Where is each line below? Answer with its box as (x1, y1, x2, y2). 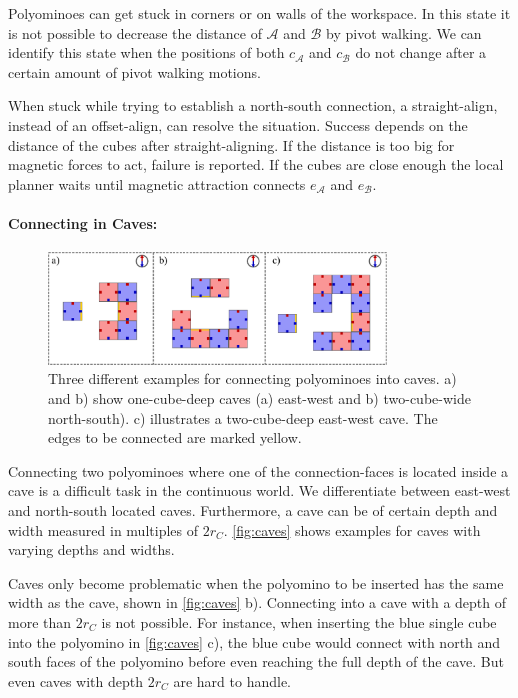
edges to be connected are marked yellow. (48, 427, 302, 448)
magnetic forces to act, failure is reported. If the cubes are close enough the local (8, 154, 504, 175)
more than (8, 611, 72, 632)
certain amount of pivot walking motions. (8, 61, 261, 82)
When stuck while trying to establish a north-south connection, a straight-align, (8, 95, 498, 116)
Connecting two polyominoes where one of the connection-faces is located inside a (8, 460, 509, 481)
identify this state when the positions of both (8, 42, 285, 63)
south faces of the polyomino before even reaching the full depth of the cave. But (8, 651, 504, 672)
